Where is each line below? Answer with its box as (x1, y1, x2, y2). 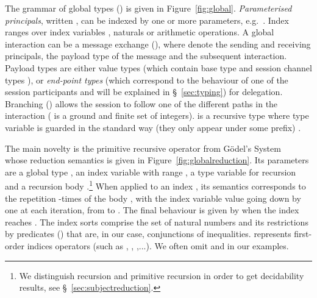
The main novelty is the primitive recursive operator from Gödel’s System (5, 141, 281, 154)
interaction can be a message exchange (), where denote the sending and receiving (5, 37, 311, 50)
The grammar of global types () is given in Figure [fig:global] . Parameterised (5, 2, 292, 14)
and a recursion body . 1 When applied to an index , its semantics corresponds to (5, 178, 306, 192)
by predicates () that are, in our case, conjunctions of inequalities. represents (5, 227, 291, 240)
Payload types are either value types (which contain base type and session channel (5, 61, 312, 74)
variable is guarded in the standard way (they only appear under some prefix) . (5, 121, 301, 133)
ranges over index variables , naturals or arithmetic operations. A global (5, 26, 274, 38)
